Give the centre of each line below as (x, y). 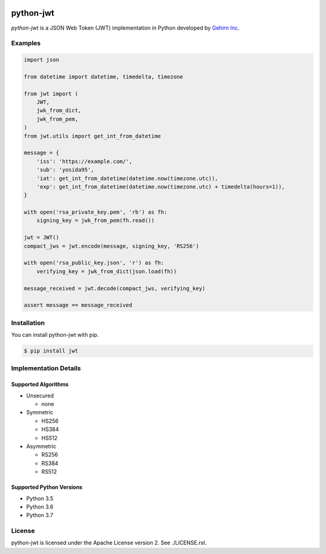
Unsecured (40, 396)
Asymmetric (41, 446)
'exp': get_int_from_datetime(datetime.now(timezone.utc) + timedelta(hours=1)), (161, 187)
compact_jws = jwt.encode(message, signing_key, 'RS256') (111, 246)
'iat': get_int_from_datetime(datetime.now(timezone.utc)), (127, 178)
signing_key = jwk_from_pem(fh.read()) (96, 220)
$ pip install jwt (51, 351)
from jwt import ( (51, 93)
